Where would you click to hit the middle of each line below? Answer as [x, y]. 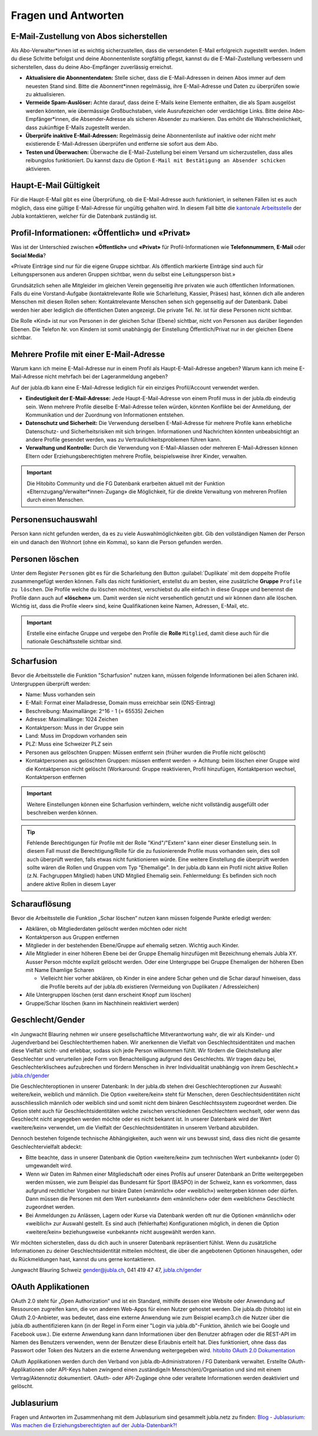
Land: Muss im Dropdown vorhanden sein [76, 735]
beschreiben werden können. [62, 813]
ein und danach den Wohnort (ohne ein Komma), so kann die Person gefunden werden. [117, 542]
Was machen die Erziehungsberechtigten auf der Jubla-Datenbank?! [94, 1425]
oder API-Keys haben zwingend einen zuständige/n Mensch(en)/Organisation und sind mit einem [164, 1370]
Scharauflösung [41, 904]
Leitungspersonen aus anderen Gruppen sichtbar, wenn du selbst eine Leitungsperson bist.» [123, 274]
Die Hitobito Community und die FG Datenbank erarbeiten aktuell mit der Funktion [126, 483]
